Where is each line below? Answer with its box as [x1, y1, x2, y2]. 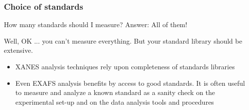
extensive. [4, 45, 33, 55]
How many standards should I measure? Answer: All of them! [4, 19, 187, 30]
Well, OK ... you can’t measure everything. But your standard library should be [4, 35, 242, 46]
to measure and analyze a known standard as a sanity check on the [15, 87, 215, 97]
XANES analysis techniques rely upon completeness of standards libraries [15, 62, 235, 71]
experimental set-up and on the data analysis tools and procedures [15, 96, 214, 107]
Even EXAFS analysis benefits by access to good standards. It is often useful [15, 78, 245, 88]
